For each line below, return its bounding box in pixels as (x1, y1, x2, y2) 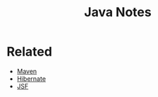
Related (6, 44, 52, 60)
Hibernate (16, 75, 47, 83)
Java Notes (83, 4, 152, 20)
